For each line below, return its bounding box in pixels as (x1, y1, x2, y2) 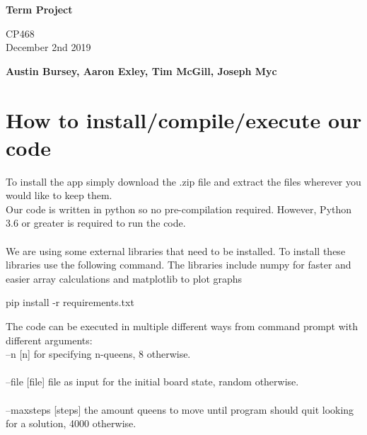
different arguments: (6, 332, 93, 347)
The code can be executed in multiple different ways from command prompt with (6, 319, 358, 334)
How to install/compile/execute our (6, 105, 362, 134)
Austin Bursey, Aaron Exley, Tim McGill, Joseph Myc (6, 63, 277, 78)
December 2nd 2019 (6, 40, 91, 55)
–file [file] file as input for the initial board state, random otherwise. (6, 374, 299, 389)
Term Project (6, 2, 73, 16)
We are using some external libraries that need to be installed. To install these (6, 243, 346, 258)
